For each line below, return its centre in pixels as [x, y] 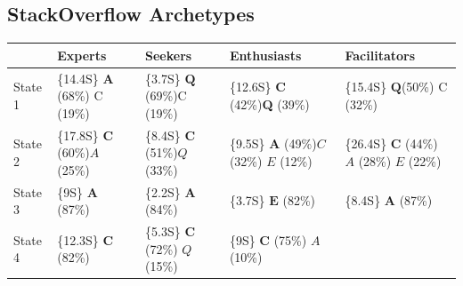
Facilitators [380, 55]
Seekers [169, 55]
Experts [82, 55]
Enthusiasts [265, 55]
